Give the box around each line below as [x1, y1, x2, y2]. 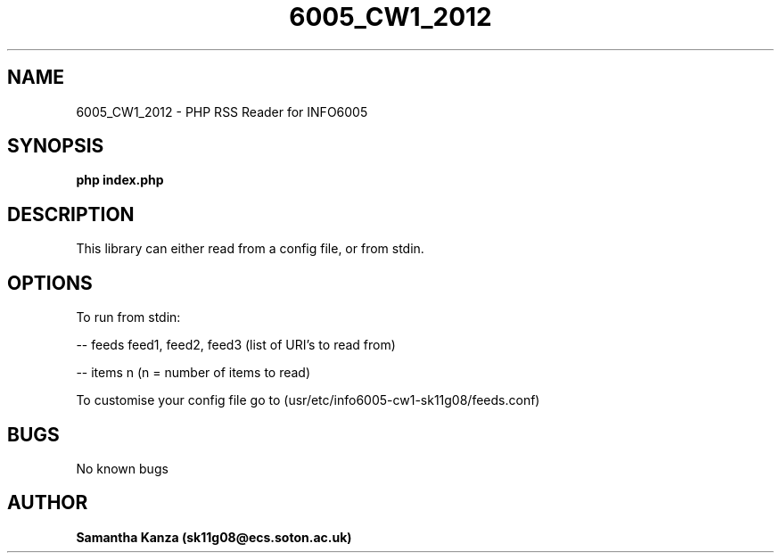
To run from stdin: [76, 309, 181, 325]
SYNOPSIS [7, 135, 104, 158]
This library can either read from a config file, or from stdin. [76, 241, 424, 257]
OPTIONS [7, 271, 93, 294]
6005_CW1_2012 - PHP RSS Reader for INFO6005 [76, 103, 368, 119]
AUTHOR [7, 491, 88, 515]
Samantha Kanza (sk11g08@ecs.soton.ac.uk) [76, 529, 352, 545]
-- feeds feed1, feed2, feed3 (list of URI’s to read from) [76, 337, 396, 353]
